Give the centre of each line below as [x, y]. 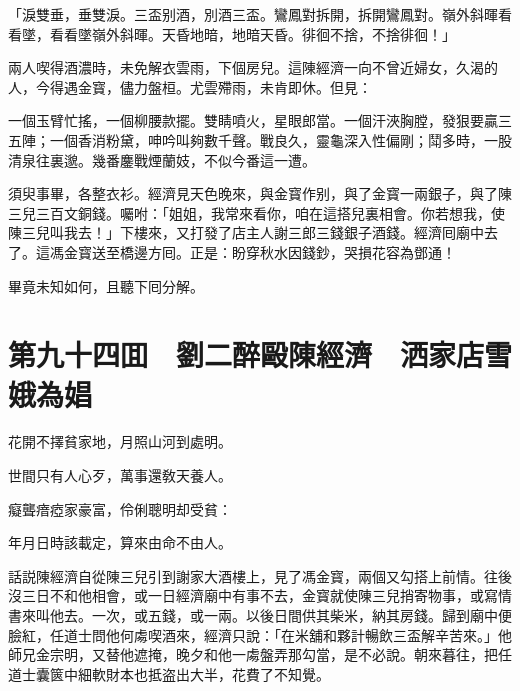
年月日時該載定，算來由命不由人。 [120, 542]
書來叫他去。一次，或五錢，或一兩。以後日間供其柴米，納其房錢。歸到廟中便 [260, 615]
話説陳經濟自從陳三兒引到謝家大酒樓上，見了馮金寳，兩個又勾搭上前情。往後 [260, 575]
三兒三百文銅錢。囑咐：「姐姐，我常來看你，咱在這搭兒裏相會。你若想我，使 [256, 212]
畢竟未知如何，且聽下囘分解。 [106, 285]
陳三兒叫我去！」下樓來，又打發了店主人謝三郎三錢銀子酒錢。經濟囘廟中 [246, 232]
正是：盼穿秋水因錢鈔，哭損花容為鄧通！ [322, 251]
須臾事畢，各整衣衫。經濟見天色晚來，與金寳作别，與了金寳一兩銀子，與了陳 [260, 193]
